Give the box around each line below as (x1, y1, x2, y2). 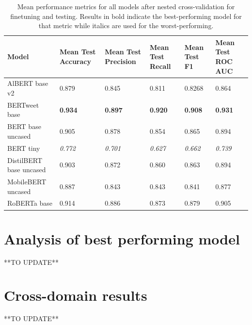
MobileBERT (7, 177, 47, 186)
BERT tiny (7, 143, 40, 153)
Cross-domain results (4, 285, 147, 305)
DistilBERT (7, 155, 43, 165)
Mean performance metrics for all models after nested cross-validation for (17, 1, 235, 11)
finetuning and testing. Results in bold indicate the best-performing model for (10, 11, 242, 21)
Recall (149, 61, 171, 71)
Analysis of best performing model (4, 228, 240, 248)
